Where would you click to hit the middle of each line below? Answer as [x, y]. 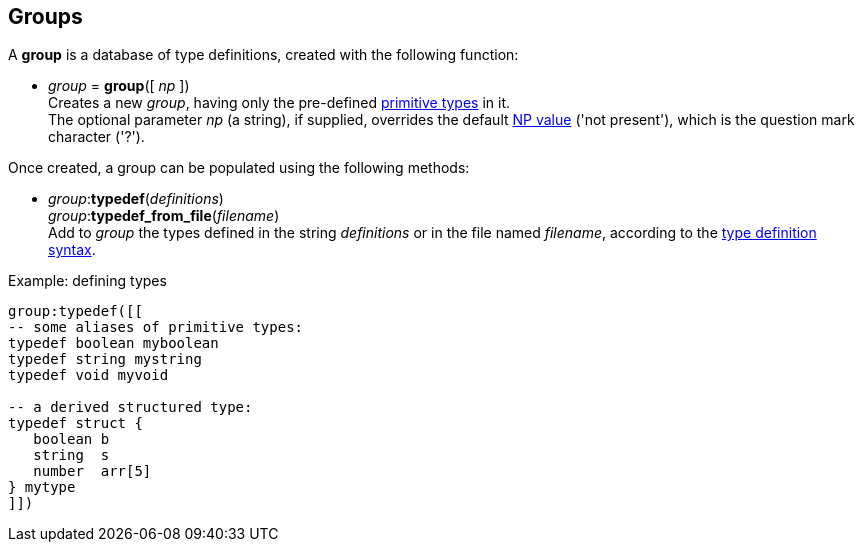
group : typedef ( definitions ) [136, 199]
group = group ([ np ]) [119, 86]
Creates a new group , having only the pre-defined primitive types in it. [279, 103]
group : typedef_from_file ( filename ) [164, 216]
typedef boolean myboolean [113, 343]
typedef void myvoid [88, 375]
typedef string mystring [105, 359]
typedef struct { [75, 423]
